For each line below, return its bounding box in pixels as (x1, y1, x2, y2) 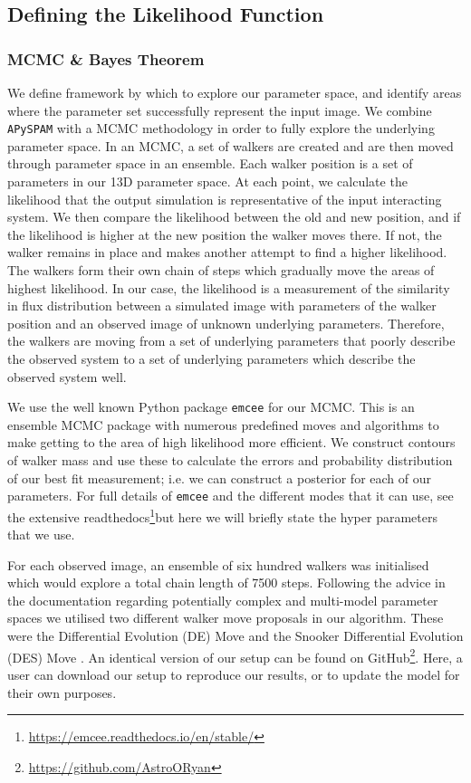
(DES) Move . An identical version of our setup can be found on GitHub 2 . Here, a (7, 645, 463, 666)
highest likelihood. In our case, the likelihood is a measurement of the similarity (7, 278, 450, 297)
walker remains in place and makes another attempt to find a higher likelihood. (7, 243, 447, 262)
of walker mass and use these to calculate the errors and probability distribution (7, 451, 453, 469)
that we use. (7, 525, 75, 544)
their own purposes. (7, 683, 117, 702)
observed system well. (7, 367, 127, 386)
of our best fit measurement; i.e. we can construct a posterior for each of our (7, 468, 431, 487)
